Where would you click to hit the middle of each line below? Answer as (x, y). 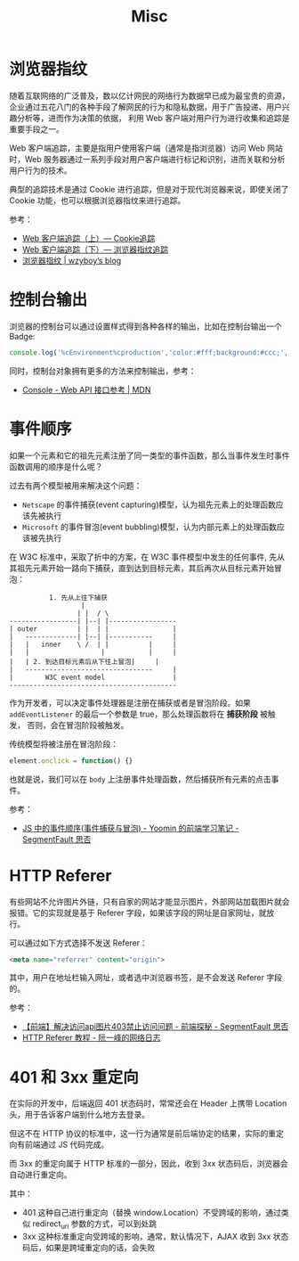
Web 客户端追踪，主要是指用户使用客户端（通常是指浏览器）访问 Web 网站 (146, 148)
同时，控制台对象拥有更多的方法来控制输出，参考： (103, 371)
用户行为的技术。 (40, 170)
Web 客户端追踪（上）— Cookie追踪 (89, 238)
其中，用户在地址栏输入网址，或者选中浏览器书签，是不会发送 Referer (137, 978)
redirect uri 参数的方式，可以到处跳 (95, 1225)
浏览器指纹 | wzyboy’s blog (72, 260)
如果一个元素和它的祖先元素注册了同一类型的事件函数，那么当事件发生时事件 (149, 455)
